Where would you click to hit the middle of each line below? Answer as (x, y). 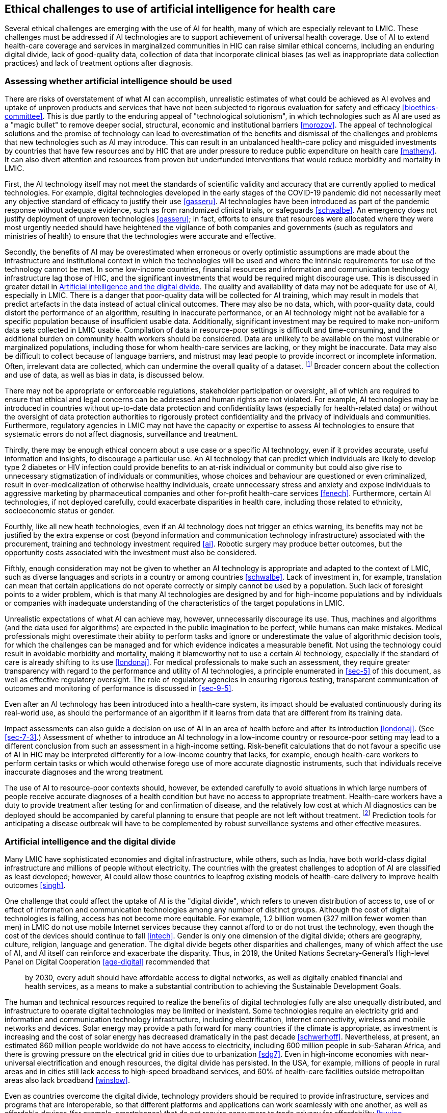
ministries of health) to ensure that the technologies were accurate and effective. (140, 236)
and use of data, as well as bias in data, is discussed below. (104, 375)
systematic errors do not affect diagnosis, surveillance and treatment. (121, 434)
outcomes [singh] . (35, 885)
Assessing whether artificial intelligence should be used (118, 81)
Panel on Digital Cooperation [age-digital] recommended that (107, 962)
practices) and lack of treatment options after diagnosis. (99, 63)
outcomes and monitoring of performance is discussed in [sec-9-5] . (119, 688)
